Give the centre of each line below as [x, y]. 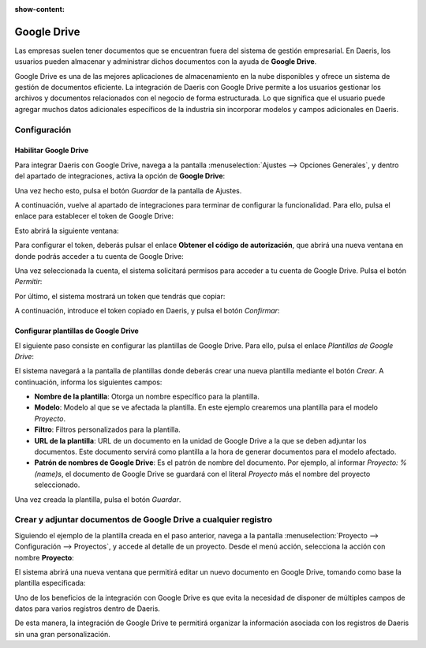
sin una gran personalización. [62, 634]
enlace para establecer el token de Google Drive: [94, 216]
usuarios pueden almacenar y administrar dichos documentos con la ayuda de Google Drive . [166, 62]
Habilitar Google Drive [52, 151]
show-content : [39, 9]
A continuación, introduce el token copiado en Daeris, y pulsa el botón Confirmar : [147, 311]
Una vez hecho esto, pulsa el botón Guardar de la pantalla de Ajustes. [128, 190]
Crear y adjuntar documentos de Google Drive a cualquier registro [143, 519]
